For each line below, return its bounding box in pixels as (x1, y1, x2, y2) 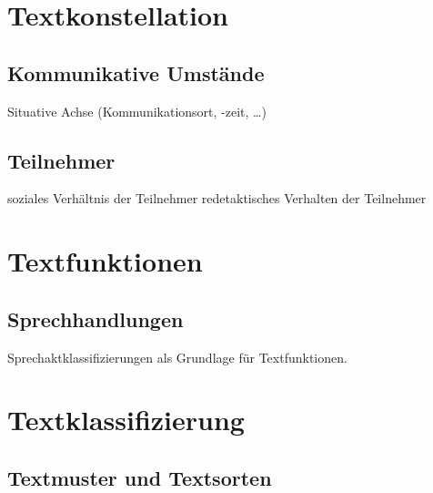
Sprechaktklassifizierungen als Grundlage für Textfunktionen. (7, 347, 347, 366)
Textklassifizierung (7, 401, 245, 438)
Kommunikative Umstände (7, 58, 265, 87)
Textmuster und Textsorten (7, 463, 272, 491)
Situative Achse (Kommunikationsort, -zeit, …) (7, 101, 267, 120)
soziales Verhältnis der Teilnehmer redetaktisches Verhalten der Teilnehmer (7, 189, 427, 208)
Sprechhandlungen (7, 304, 184, 333)
